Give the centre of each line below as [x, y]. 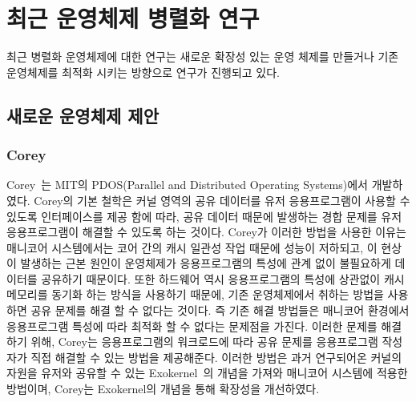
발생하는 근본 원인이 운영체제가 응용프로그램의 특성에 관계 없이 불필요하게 [206, 263]
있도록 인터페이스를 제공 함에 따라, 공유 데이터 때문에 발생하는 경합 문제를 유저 [204, 216]
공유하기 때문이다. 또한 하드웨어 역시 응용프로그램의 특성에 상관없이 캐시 [223, 278]
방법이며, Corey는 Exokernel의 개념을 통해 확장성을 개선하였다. [163, 389]
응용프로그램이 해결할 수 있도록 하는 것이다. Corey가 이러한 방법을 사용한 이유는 [206, 232]
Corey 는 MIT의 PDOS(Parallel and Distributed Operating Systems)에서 [187, 185]
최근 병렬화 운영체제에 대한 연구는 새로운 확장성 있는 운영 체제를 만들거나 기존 [203, 56]
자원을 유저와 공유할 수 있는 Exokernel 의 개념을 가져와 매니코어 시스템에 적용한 [207, 373]
